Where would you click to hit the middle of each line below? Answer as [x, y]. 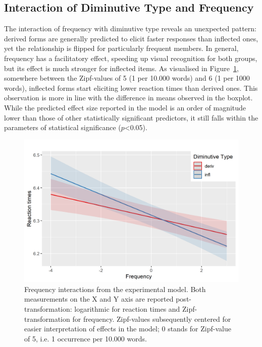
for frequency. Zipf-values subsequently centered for [152, 319]
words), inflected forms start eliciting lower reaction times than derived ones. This [131, 88]
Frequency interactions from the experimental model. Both [115, 289]
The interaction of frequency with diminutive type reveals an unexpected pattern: [130, 28]
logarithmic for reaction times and [127, 308]
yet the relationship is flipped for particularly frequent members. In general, [121, 48]
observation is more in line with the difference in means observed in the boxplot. [128, 98]
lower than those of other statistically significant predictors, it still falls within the [131, 117]
